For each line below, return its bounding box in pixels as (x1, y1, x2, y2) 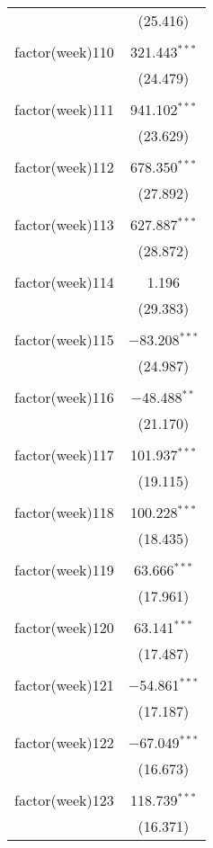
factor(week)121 (14, 674, 114, 695)
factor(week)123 (14, 790, 114, 810)
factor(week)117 (14, 444, 114, 465)
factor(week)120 (14, 617, 114, 638)
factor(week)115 (14, 329, 114, 350)
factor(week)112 (14, 156, 114, 177)
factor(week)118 (14, 502, 114, 522)
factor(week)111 (14, 99, 114, 120)
